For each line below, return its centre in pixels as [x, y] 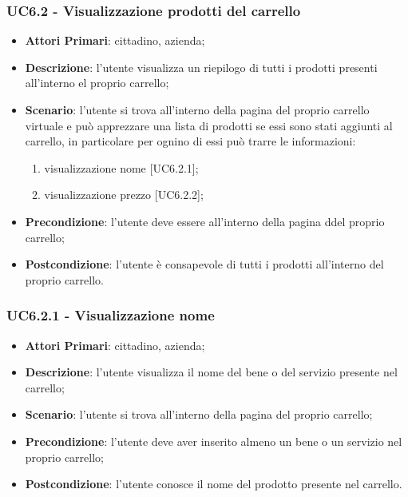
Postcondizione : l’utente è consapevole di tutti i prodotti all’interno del [204, 264]
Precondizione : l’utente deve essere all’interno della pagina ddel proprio [205, 221]
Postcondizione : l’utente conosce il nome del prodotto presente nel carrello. [214, 484]
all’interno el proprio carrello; [97, 83]
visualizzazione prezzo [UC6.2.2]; [124, 195]
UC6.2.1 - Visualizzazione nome [111, 315]
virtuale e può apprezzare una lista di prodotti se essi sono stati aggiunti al [209, 125]
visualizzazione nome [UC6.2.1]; [121, 167]
